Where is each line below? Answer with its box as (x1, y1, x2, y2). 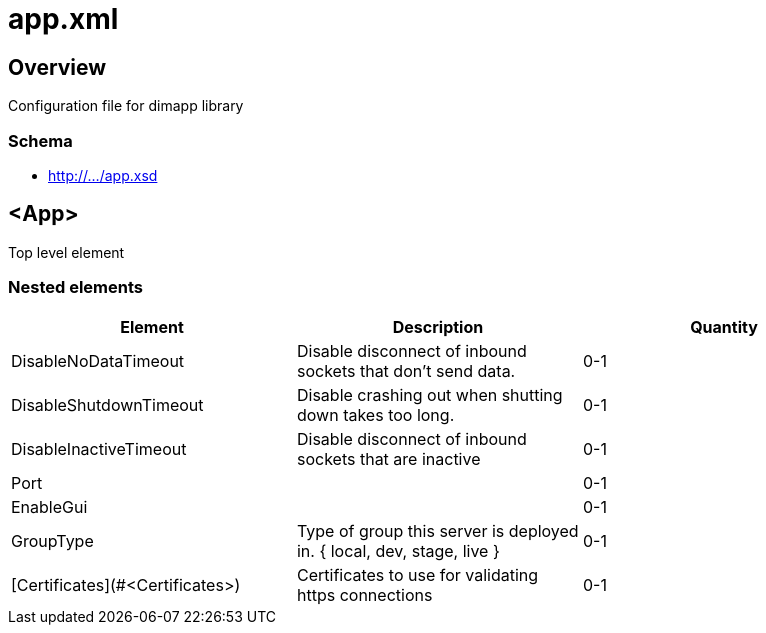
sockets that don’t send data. (296, 360, 516, 381)
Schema (8, 130, 73, 151)
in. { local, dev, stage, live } (296, 540, 500, 561)
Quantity (690, 316, 758, 337)
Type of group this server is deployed (296, 520, 579, 541)
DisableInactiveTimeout (11, 438, 187, 459)
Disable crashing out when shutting (296, 384, 563, 405)
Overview (8, 54, 107, 80)
